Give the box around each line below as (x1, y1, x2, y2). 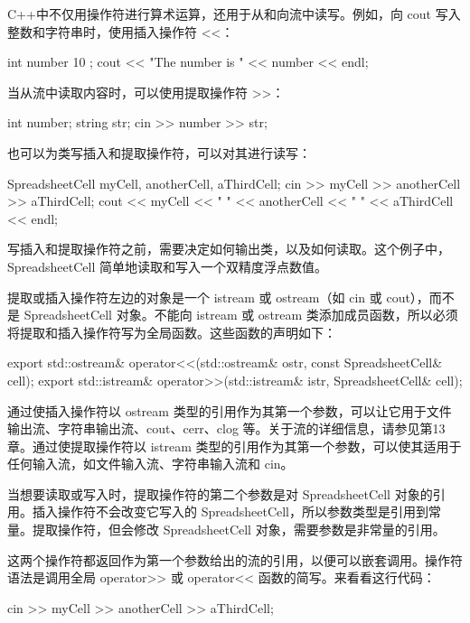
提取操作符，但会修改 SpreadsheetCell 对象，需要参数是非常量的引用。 (32, 520, 446, 539)
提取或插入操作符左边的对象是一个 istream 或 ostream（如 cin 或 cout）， (7, 287, 429, 306)
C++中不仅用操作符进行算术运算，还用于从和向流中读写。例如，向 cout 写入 (7, 5, 461, 23)
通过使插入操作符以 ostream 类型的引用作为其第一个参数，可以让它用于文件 (7, 401, 452, 420)
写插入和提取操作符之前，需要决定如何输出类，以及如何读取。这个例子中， (7, 239, 450, 258)
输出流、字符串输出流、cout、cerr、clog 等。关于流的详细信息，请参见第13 (7, 419, 446, 438)
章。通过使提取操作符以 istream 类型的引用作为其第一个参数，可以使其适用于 (7, 436, 462, 455)
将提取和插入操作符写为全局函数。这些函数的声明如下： (7, 322, 336, 341)
